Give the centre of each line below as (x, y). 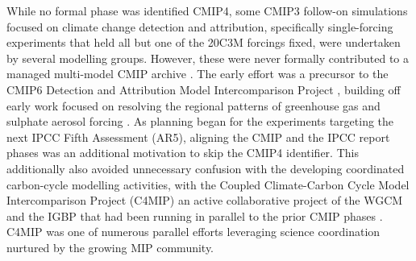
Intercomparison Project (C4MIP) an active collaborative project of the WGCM (205, 200)
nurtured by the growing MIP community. (110, 247)
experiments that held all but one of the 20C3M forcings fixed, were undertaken (204, 42)
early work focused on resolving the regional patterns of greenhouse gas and (193, 105)
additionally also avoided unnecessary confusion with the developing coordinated (206, 168)
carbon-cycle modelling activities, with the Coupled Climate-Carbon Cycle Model (208, 184)
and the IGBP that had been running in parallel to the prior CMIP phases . (195, 215)
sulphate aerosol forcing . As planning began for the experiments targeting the (200, 121)
